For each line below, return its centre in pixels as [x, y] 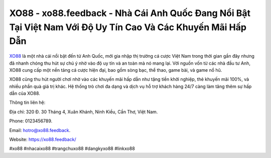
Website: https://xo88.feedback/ [43, 139]
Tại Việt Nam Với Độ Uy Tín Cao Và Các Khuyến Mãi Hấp [128, 27]
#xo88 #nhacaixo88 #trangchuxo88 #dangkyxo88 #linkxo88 [72, 148]
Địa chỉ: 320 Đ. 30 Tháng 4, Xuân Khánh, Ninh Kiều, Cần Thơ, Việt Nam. [84, 112]
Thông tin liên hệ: [27, 102]
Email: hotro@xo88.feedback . [40, 130]
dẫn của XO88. [25, 93]
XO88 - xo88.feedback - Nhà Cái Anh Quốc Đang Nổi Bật [130, 13]
